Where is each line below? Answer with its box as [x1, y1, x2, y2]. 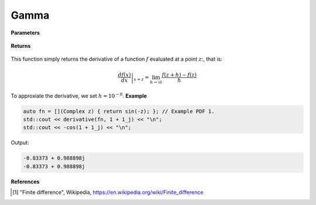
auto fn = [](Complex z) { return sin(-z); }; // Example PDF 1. [23, 108, 215, 114]
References [11, 178, 40, 185]
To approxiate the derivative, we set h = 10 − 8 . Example [11, 91, 147, 99]
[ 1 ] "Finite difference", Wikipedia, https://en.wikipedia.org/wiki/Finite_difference [12, 189, 204, 196]
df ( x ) [118, 72, 131, 78]
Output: [11, 139, 29, 146]
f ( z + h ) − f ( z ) [162, 72, 197, 78]
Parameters [11, 29, 40, 36]
